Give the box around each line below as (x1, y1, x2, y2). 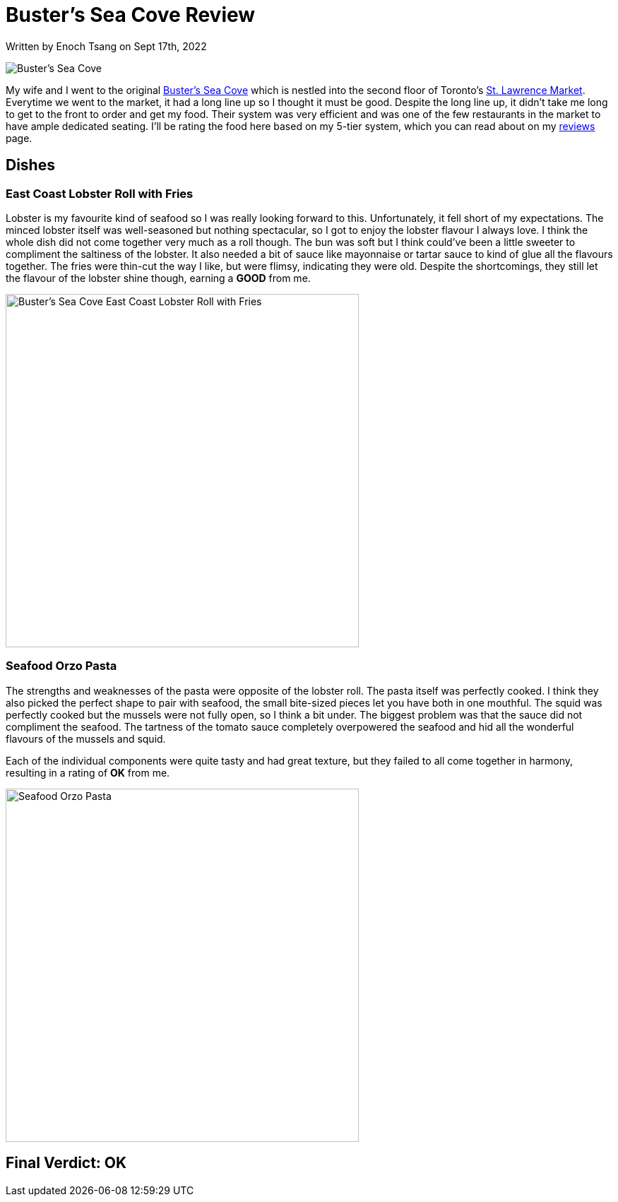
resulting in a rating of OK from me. (6, 766, 170, 779)
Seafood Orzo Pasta (6, 659, 117, 673)
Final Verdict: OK (6, 1154, 127, 1172)
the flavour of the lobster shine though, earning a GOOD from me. (6, 271, 311, 284)
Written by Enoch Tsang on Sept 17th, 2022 (6, 40, 207, 52)
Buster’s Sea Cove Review (6, 3, 256, 27)
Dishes (6, 156, 55, 175)
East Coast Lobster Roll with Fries (6, 186, 194, 201)
